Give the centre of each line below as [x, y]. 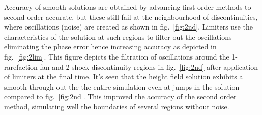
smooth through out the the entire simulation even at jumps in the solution [122, 86]
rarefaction [21, 66]
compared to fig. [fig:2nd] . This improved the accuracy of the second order [120, 96]
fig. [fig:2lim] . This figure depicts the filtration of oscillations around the [117, 56]
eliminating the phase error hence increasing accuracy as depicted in [110, 47]
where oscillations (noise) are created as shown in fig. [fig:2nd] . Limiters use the [128, 27]
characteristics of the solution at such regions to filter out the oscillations [118, 36]
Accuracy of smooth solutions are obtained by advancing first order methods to [128, 7]
